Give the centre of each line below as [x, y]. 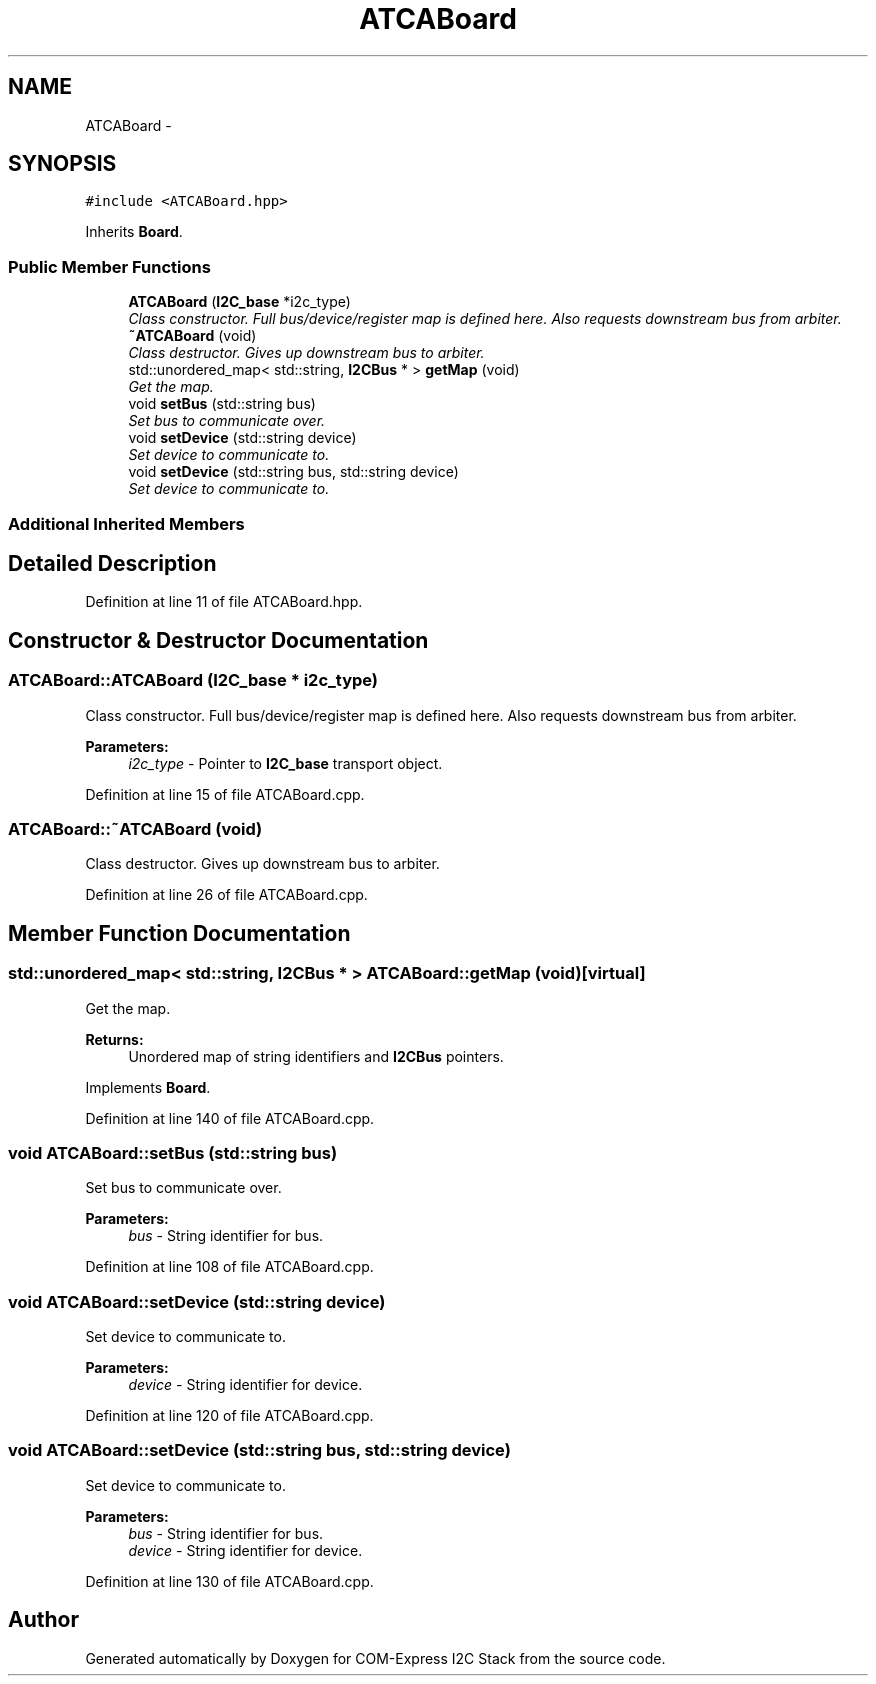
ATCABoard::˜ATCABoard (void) [135, 829]
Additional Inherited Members [126, 523]
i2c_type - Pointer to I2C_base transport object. [285, 763]
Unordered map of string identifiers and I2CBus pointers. [316, 1056]
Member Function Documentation [179, 933]
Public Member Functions [109, 266]
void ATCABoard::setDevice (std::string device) [197, 1301]
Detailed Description [112, 563]
